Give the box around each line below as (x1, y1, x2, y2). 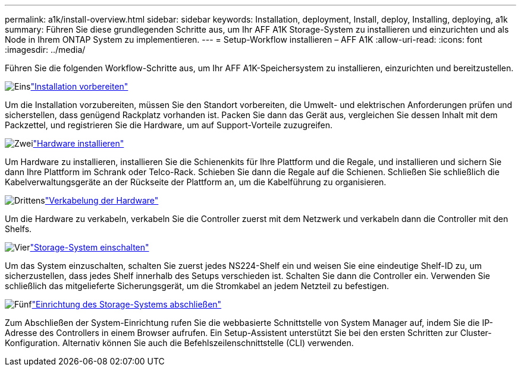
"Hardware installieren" (33, 138, 124, 148)
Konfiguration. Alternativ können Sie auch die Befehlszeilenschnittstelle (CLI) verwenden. (5, 338, 354, 348)
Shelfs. (5, 224, 32, 234)
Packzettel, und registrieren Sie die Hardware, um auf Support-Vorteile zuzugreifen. (5, 120, 333, 130)
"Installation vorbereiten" (30, 81, 128, 91)
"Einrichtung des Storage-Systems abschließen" (32, 299, 222, 309)
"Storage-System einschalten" (30, 242, 149, 252)
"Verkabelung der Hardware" (45, 195, 159, 205)
